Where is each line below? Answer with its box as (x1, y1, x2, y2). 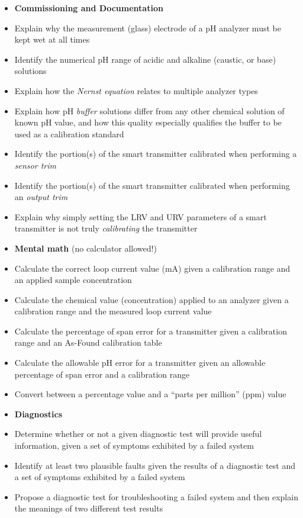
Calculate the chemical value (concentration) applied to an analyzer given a (14, 293, 289, 305)
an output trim (14, 191, 68, 203)
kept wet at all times (14, 33, 90, 46)
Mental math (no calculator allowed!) (14, 242, 157, 254)
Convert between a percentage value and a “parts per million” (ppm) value (14, 388, 286, 400)
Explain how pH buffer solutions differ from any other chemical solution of (14, 104, 285, 117)
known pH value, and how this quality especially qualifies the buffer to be (14, 116, 282, 128)
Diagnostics (14, 407, 63, 420)
